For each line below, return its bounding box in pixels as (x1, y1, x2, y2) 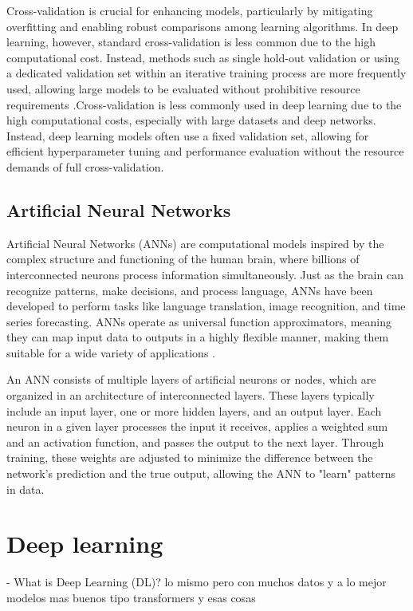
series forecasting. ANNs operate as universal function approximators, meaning (6, 313, 391, 329)
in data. (6, 480, 45, 497)
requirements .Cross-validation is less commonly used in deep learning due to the (6, 96, 402, 112)
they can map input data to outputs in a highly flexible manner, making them (6, 329, 389, 345)
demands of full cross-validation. (6, 158, 164, 175)
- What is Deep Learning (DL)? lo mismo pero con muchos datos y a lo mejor (6, 574, 387, 590)
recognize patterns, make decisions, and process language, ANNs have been (6, 282, 373, 298)
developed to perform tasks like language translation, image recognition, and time (6, 298, 406, 314)
